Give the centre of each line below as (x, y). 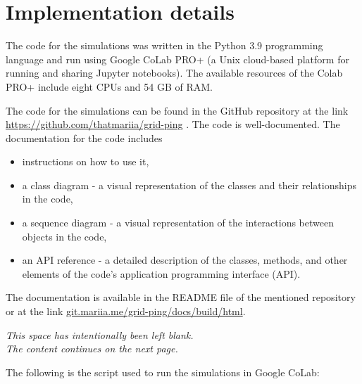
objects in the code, (64, 236)
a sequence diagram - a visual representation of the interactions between (178, 223)
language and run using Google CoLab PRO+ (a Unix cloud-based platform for (177, 59)
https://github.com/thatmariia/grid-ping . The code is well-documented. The (173, 124)
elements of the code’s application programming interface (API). (161, 273)
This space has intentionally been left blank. (100, 334)
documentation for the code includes (84, 137)
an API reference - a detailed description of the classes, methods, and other (185, 260)
